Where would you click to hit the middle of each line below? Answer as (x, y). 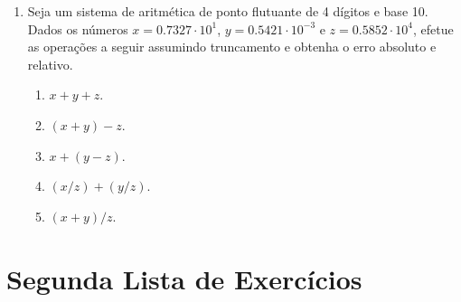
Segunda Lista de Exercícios (184, 278)
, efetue (433, 28)
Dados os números (78, 28)
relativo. (50, 64)
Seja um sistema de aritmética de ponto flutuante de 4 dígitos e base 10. (228, 11)
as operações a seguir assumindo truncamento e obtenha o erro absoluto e (232, 47)
